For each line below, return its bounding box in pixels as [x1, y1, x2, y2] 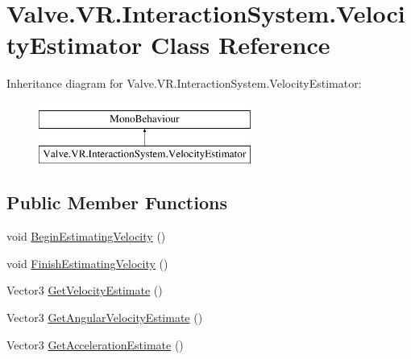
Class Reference [151, 28, 330, 61]
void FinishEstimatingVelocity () [6, 254, 168, 271]
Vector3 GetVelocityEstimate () [6, 282, 163, 299]
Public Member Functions [6, 190, 227, 215]
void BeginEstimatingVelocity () [6, 228, 166, 245]
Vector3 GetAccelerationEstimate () [6, 336, 184, 353]
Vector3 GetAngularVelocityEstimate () [6, 309, 203, 326]
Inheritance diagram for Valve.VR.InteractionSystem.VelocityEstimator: [6, 75, 362, 92]
